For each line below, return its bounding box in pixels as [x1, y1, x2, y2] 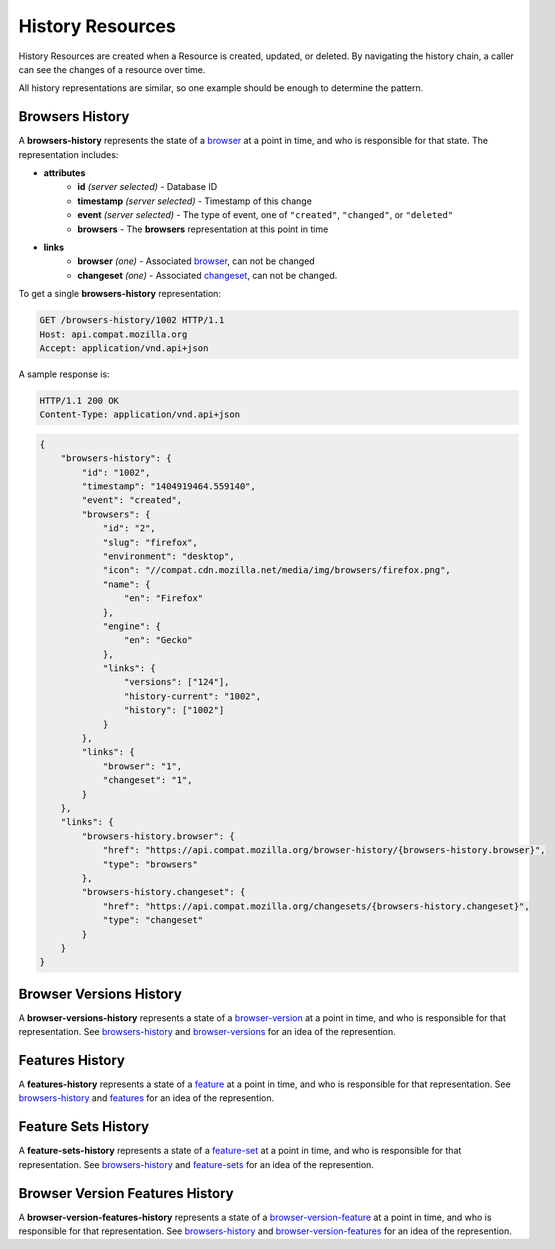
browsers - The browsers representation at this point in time [77, 223, 329, 235]
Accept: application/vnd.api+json [39, 342, 209, 354]
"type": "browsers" [102, 858, 199, 870]
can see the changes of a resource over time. [18, 63, 206, 75]
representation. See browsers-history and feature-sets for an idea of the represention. [18, 1158, 375, 1170]
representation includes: [18, 148, 119, 160]
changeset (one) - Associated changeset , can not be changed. [77, 269, 338, 281]
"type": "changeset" [102, 915, 204, 926]
